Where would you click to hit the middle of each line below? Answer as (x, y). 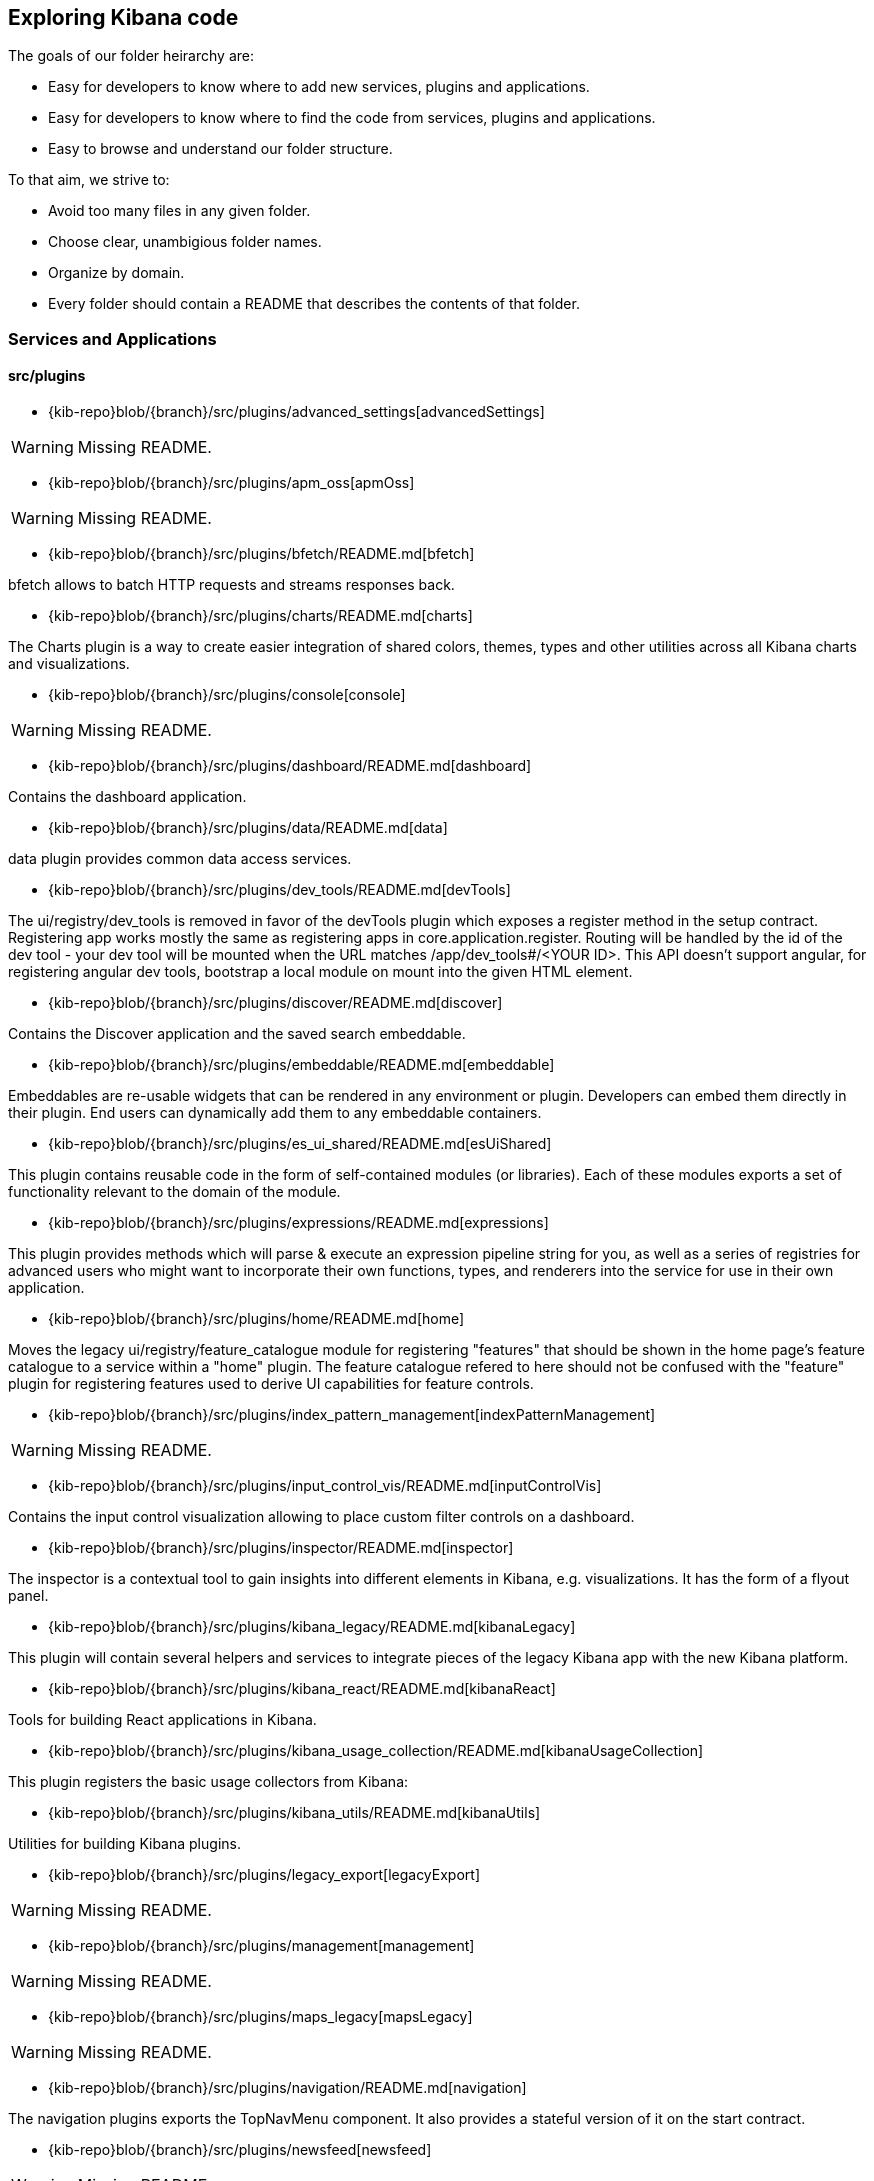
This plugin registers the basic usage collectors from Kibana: (208, 1782)
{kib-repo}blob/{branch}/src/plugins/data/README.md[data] (248, 828)
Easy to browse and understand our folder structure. (220, 149)
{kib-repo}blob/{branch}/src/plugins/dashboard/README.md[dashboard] (290, 766)
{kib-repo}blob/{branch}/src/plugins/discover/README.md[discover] (275, 1003)
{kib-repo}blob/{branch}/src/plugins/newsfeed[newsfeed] (240, 2150)
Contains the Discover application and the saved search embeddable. (237, 1034)
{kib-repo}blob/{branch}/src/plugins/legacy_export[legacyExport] (264, 1875)
